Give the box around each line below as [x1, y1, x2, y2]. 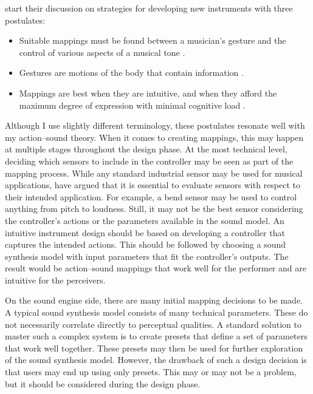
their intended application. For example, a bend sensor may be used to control [5, 190, 297, 203]
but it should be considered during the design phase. [5, 377, 201, 390]
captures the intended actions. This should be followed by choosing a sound [5, 238, 286, 251]
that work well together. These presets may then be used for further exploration [5, 341, 303, 354]
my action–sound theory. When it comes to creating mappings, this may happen [5, 131, 304, 143]
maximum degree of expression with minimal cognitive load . [19, 98, 246, 111]
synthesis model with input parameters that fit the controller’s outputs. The [5, 250, 289, 262]
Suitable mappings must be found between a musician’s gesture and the [19, 34, 286, 47]
